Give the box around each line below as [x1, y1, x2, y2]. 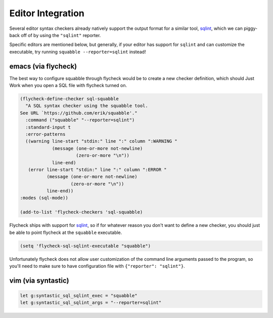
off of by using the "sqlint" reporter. [21, 32, 101, 38]
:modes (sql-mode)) [20, 195, 68, 201]
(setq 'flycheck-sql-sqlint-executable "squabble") [20, 243, 151, 249]
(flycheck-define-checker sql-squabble [20, 96, 119, 101]
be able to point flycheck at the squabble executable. [9, 229, 122, 235]
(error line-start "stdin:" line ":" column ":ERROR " [28, 167, 167, 172]
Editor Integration [9, 8, 84, 19]
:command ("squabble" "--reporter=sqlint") [25, 117, 135, 123]
